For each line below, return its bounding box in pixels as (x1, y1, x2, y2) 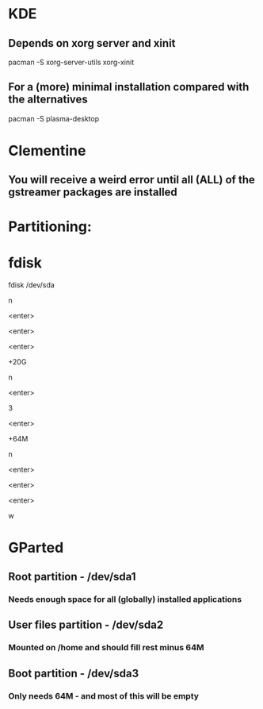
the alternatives (8, 93, 89, 106)
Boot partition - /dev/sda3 (8, 666, 139, 680)
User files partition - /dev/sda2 (8, 618, 164, 632)
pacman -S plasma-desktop (8, 114, 100, 123)
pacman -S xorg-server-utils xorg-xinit (8, 57, 135, 67)
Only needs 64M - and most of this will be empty (8, 690, 200, 701)
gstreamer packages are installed (8, 186, 178, 199)
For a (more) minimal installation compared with (8, 80, 250, 94)
